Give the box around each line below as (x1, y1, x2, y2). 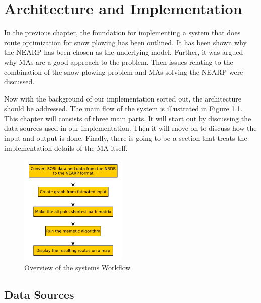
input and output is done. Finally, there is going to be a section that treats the (4, 133, 247, 143)
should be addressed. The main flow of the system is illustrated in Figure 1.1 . (4, 103, 243, 114)
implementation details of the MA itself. (4, 142, 128, 153)
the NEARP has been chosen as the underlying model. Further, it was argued (4, 47, 243, 57)
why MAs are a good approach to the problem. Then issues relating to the (4, 56, 233, 67)
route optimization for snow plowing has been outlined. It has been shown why (4, 37, 247, 47)
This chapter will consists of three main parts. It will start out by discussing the (4, 113, 251, 123)
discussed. (4, 76, 35, 87)
